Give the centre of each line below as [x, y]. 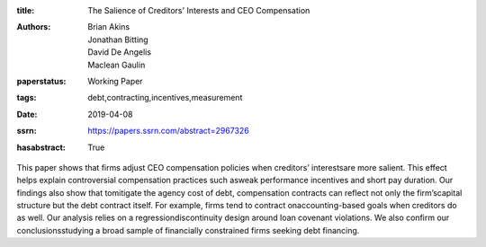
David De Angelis [120, 52]
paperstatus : [41, 81]
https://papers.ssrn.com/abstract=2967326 [168, 131]
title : [26, 10]
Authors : [34, 27]
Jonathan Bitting [118, 40]
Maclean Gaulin [117, 65]
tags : [27, 98]
